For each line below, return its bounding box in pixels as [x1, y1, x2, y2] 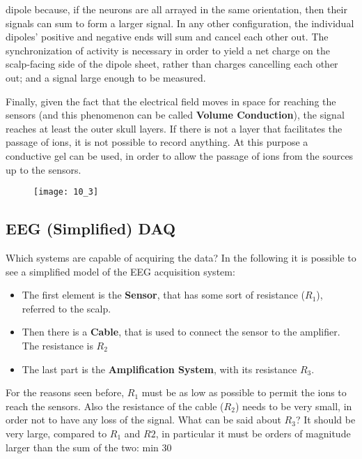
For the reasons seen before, [6, 385, 125, 400]
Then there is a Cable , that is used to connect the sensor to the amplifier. [22, 324, 340, 339]
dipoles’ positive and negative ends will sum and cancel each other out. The [6, 29, 329, 44]
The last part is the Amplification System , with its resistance [22, 361, 297, 376]
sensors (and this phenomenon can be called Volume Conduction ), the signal [6, 107, 345, 122]
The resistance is [22, 338, 93, 352]
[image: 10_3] [33, 187, 99, 197]
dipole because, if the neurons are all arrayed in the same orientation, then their [6, 2, 347, 16]
